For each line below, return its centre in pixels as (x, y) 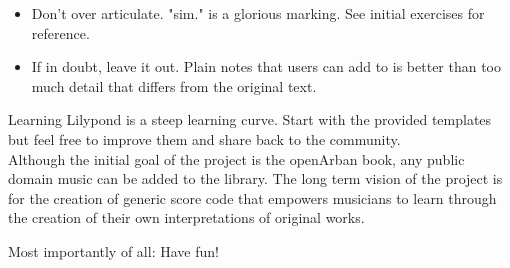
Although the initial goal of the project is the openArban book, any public (236, 158)
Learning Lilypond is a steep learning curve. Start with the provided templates (250, 119)
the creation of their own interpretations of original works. (186, 217)
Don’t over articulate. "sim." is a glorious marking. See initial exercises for (258, 13)
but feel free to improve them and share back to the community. (204, 138)
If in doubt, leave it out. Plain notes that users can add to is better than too (266, 66)
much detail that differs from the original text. (174, 85)
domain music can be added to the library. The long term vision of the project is (255, 178)
